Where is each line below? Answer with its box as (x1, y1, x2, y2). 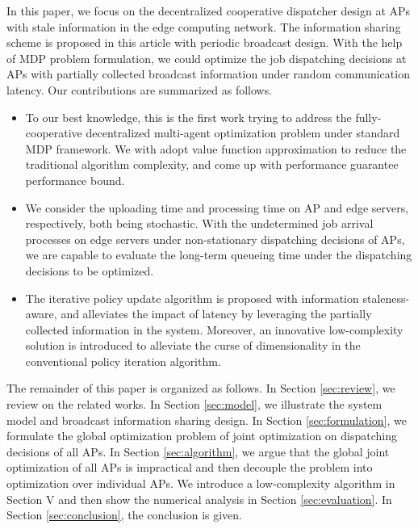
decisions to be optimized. (25, 262, 154, 279)
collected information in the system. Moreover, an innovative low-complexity (25, 321, 403, 338)
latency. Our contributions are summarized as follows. (6, 81, 273, 98)
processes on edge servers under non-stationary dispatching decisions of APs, (25, 230, 405, 247)
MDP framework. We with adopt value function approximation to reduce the (25, 140, 407, 157)
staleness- (362, 289, 410, 306)
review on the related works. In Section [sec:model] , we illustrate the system (6, 396, 382, 413)
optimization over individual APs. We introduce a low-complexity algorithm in (6, 475, 395, 492)
